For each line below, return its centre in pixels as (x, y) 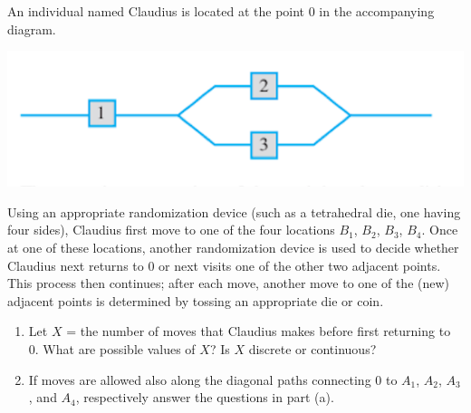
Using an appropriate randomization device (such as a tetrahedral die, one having (234, 211)
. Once (440, 230)
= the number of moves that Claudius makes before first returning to (259, 331)
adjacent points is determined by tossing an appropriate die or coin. (196, 300)
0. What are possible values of (112, 348)
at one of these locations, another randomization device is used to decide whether (233, 247)
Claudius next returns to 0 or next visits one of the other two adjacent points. (224, 265)
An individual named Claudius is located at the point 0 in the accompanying (221, 11)
